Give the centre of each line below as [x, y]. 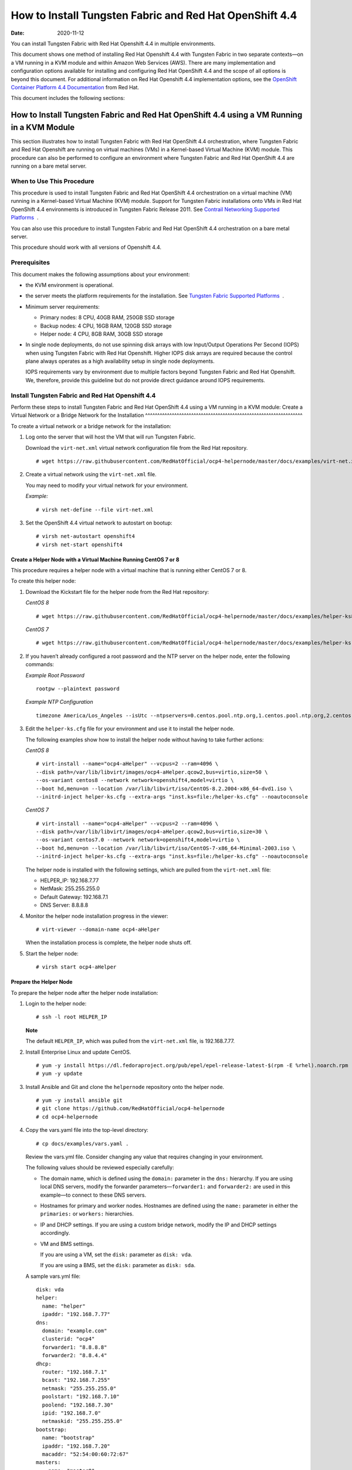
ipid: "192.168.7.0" [72, 1413]
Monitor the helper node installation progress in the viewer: [97, 916]
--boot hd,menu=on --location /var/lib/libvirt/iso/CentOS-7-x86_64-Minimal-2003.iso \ [166, 848]
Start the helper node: [52, 953]
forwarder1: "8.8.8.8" [75, 1347]
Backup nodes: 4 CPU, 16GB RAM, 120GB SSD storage [106, 326]
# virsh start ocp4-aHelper [76, 967]
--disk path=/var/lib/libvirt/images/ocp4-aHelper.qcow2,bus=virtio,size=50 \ [152, 772]
